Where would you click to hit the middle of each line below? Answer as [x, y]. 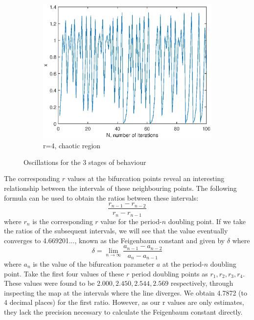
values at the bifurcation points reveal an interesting [146, 178]
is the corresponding [63, 221]
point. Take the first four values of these [64, 273]
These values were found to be [49, 283]
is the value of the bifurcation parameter [94, 264]
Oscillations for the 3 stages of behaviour [85, 162]
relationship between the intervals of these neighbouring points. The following [120, 188]
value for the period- [131, 221]
